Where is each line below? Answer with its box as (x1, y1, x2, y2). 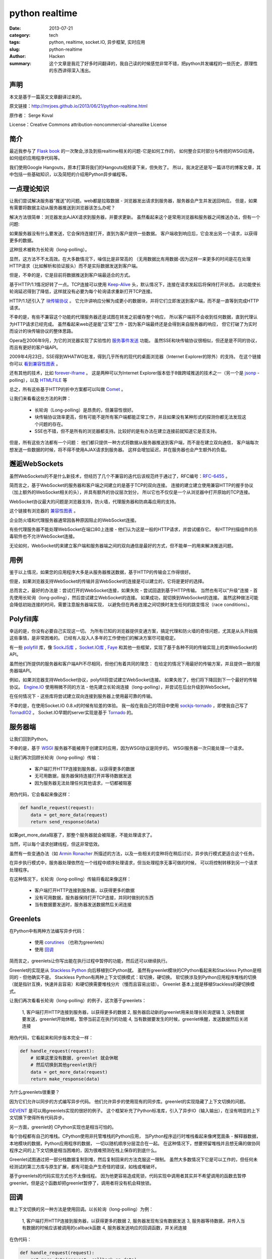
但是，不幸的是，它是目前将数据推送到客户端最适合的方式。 (9, 272, 133, 278)
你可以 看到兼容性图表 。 (9, 361, 60, 367)
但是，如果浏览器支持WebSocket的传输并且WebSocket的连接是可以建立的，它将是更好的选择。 (9, 578, 207, 584)
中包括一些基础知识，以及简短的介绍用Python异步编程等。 (9, 171, 130, 177)
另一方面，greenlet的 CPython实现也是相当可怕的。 (9, 1124, 117, 1130)
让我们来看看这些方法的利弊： (9, 395, 72, 401)
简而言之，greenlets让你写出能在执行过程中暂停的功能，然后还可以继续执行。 (9, 958, 170, 964)
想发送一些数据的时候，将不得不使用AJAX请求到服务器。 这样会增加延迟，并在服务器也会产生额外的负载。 (9, 446, 230, 453)
